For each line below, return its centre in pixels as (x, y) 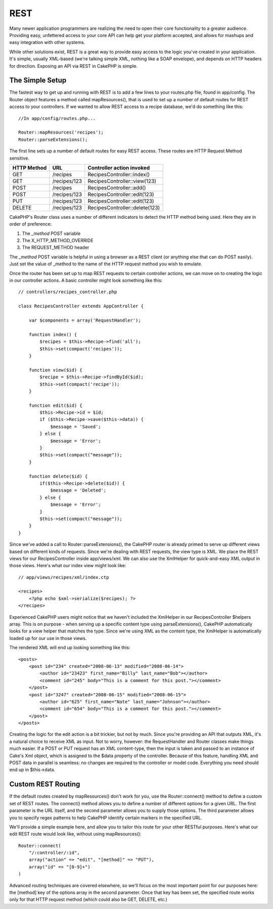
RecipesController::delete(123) (124, 208)
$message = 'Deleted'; (78, 490)
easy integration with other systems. (47, 43)
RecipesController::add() (117, 187)
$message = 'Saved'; (76, 426)
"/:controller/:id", (54, 853)
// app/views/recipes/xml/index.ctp (64, 577)
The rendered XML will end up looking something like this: (70, 648)
